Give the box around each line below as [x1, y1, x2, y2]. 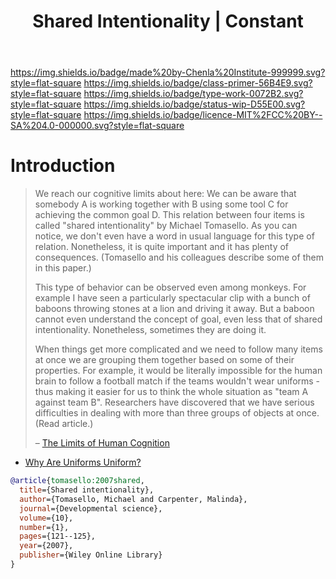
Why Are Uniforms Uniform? [24, 456, 142, 469]
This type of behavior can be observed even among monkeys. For [34, 281, 307, 294]
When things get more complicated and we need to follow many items [34, 343, 323, 355]
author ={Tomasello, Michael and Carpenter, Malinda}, [19, 494, 248, 504]
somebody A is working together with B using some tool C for [34, 198, 289, 210]
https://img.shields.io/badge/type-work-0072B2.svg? [83, 88, 304, 100]
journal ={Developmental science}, [19, 503, 163, 514]
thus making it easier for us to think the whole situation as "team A [34, 386, 309, 398]
